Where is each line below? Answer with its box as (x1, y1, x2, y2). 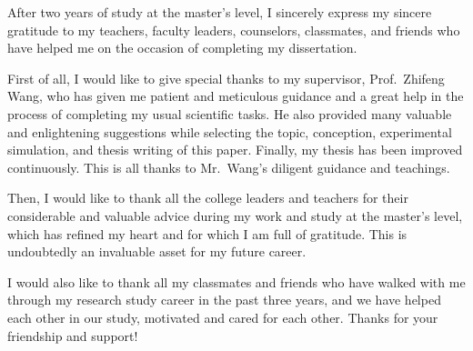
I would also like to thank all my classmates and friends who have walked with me (7, 272, 466, 291)
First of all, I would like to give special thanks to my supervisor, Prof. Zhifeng (7, 68, 445, 87)
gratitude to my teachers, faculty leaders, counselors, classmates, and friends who (7, 20, 460, 39)
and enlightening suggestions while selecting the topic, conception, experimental (7, 122, 452, 141)
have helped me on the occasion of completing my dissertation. (7, 38, 357, 57)
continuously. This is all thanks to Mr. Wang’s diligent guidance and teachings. (7, 157, 450, 176)
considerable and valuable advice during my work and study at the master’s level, (7, 206, 463, 225)
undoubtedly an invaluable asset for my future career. (7, 242, 307, 261)
